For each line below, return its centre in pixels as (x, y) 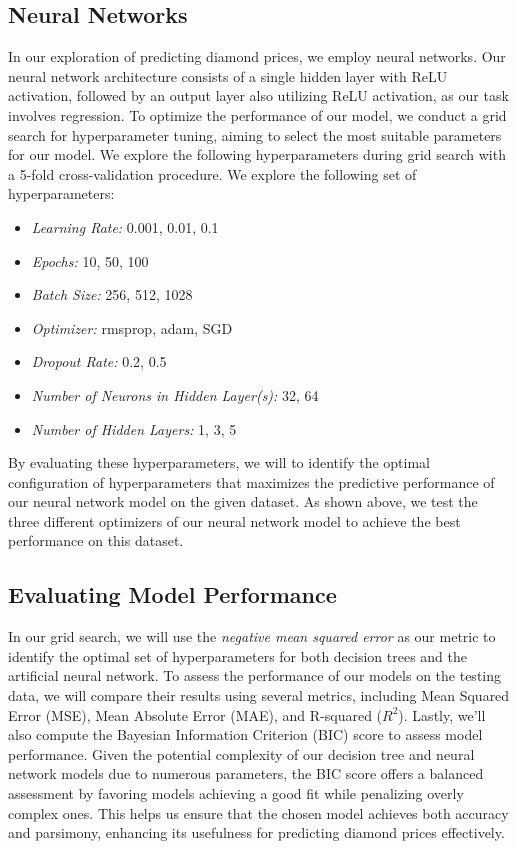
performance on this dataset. (96, 540)
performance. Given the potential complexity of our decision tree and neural (241, 753)
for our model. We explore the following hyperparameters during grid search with (257, 154)
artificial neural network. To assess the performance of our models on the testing (255, 675)
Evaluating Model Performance (172, 594)
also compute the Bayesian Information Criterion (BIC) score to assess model (245, 734)
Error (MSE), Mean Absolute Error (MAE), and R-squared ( (195, 714)
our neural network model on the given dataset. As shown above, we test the (243, 501)
